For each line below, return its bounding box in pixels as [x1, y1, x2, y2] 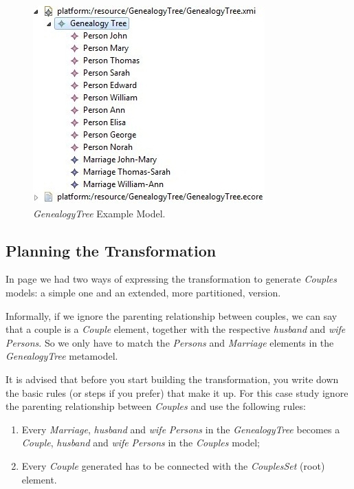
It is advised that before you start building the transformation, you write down [5, 371, 339, 386]
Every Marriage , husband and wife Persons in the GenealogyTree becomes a [21, 422, 340, 436]
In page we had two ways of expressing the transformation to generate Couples [5, 272, 338, 286]
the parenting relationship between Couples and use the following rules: [5, 399, 306, 413]
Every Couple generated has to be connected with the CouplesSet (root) [21, 458, 325, 472]
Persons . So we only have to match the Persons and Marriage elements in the [5, 335, 334, 349]
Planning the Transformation [5, 239, 217, 261]
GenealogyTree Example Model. [33, 206, 166, 220]
